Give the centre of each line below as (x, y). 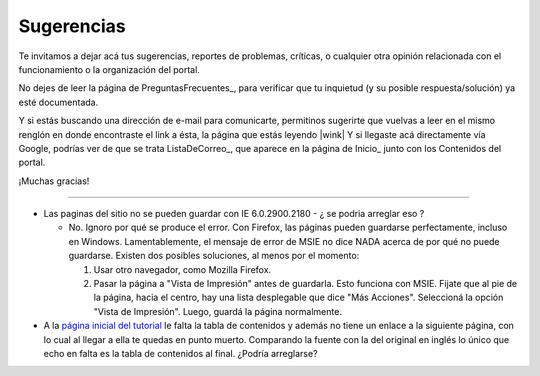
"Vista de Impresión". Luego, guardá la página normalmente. (217, 311)
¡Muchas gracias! (54, 181)
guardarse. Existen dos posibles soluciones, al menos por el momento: (214, 256)
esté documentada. (58, 102)
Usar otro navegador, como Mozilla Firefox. (182, 269)
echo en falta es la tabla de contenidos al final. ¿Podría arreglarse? (181, 353)
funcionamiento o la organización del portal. (109, 69)
